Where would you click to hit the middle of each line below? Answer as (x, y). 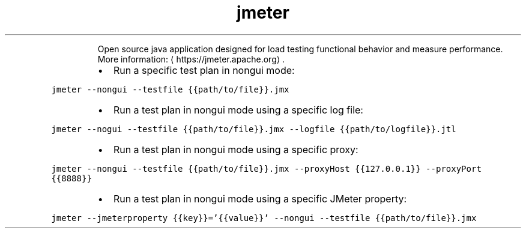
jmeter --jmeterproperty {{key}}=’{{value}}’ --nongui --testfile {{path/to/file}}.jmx (264, 218)
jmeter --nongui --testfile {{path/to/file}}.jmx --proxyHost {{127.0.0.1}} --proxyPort (266, 168)
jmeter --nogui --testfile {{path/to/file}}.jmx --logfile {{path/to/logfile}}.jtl (254, 129)
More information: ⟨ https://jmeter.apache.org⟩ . (191, 59)
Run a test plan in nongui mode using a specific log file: (238, 110)
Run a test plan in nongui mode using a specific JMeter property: (260, 198)
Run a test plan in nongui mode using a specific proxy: (236, 149)
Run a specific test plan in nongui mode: (204, 70)
